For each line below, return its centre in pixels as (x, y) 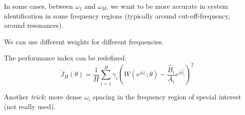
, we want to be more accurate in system (167, 6)
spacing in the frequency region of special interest (167, 97)
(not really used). (30, 106)
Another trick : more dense (43, 97)
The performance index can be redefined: (65, 58)
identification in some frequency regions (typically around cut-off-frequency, (117, 15)
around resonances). (34, 25)
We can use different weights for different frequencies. (84, 41)
